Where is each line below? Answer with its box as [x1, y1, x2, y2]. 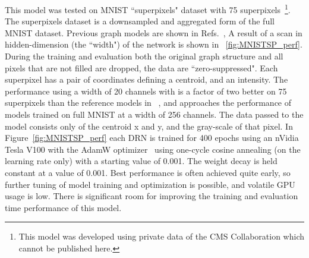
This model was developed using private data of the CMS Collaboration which [18, 230, 305, 243]
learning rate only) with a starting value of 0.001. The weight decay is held [5, 155, 278, 167]
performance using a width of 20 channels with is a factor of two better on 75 [5, 84, 287, 97]
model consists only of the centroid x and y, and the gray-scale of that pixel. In [5, 119, 293, 132]
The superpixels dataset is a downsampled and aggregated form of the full [5, 15, 275, 27]
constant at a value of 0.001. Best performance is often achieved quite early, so [5, 166, 291, 178]
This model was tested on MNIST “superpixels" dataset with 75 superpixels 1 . [5, 2, 291, 15]
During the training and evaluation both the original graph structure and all [5, 50, 283, 62]
